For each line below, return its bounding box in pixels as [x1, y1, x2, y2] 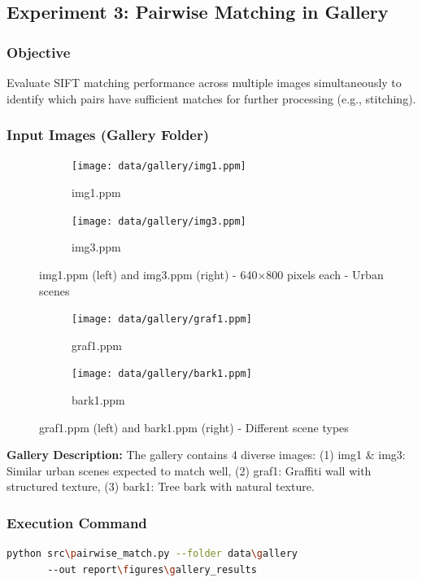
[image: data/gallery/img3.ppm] [72, 215, 246, 227]
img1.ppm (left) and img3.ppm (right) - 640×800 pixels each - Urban [39, 265, 384, 282]
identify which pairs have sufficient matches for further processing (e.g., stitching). [7, 90, 416, 107]
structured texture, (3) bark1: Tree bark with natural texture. [7, 478, 315, 495]
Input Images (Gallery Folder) [7, 125, 210, 145]
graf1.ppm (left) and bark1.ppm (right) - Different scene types [39, 418, 349, 435]
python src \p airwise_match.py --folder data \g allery [7, 548, 298, 560]
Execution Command [7, 512, 147, 532]
